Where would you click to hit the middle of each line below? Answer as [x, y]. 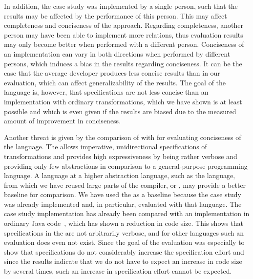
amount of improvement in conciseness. [63, 121]
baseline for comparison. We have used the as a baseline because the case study [123, 194]
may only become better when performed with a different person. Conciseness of [124, 44]
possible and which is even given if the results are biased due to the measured [120, 111]
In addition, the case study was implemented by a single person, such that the [121, 6]
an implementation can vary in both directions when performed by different [117, 53]
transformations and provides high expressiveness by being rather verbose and [121, 156]
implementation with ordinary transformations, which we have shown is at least [123, 101]
